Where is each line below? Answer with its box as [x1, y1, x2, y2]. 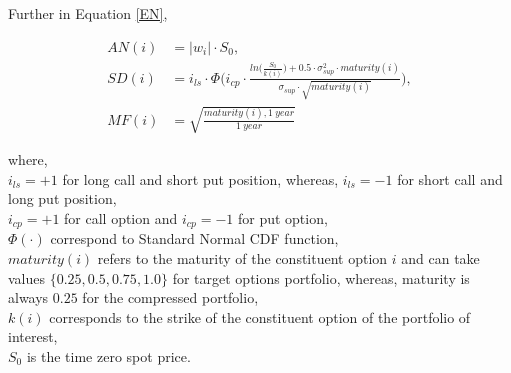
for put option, [237, 207, 328, 228]
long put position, [8, 188, 117, 209]
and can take [401, 247, 480, 268]
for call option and [64, 207, 178, 228]
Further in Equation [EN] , [8, 3, 168, 23]
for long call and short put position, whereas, [62, 168, 339, 189]
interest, [8, 326, 58, 347]
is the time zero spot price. [26, 345, 191, 366]
